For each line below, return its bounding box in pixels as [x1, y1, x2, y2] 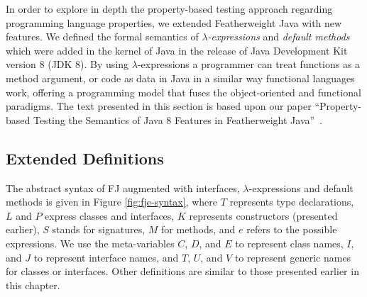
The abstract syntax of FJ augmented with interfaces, [6, 180, 240, 195]
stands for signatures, [52, 222, 146, 237]
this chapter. [6, 277, 60, 292]
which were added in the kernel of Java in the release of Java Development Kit [6, 43, 348, 57]
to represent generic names [234, 250, 351, 264]
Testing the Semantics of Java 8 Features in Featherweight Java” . [33, 112, 323, 127]
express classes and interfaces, [45, 208, 175, 223]
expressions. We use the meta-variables [6, 235, 175, 250]
